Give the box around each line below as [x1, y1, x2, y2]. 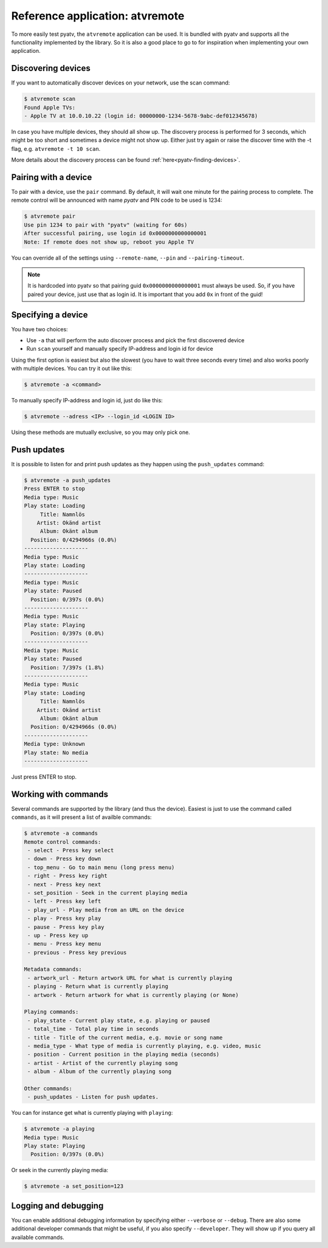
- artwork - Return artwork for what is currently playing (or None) [27, 991, 239, 998]
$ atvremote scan [24, 95, 76, 103]
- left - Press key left [27, 898, 101, 905]
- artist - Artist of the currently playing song [27, 1060, 179, 1066]
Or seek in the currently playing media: [11, 1167, 109, 1174]
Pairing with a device [11, 172, 92, 182]
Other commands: [24, 1085, 73, 1092]
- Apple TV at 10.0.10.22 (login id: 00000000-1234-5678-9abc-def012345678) [24, 112, 258, 119]
